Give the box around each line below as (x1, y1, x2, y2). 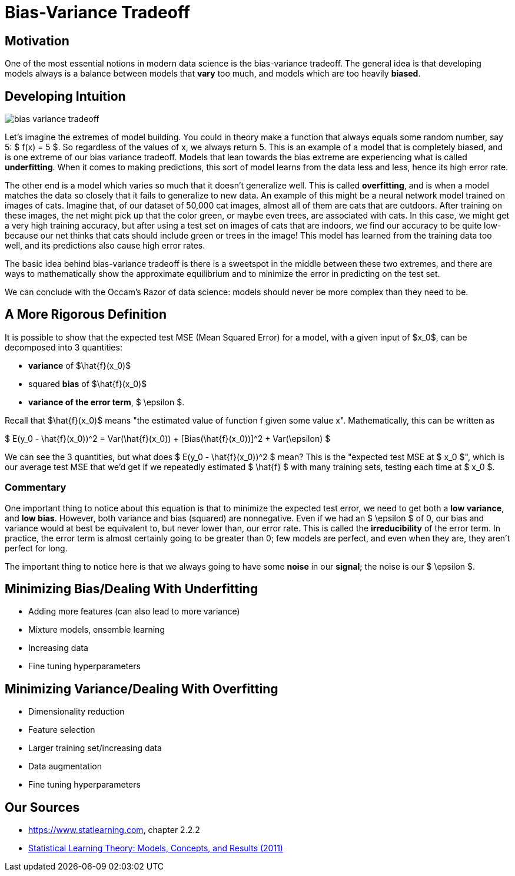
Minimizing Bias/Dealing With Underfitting (5, 581, 258, 597)
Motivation (5, 33, 69, 48)
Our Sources (5, 799, 80, 815)
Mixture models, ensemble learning (28, 624, 165, 635)
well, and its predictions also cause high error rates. (5, 240, 205, 251)
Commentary (5, 481, 67, 494)
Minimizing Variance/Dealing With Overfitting (5, 681, 278, 696)
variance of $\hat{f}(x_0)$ (28, 360, 131, 371)
